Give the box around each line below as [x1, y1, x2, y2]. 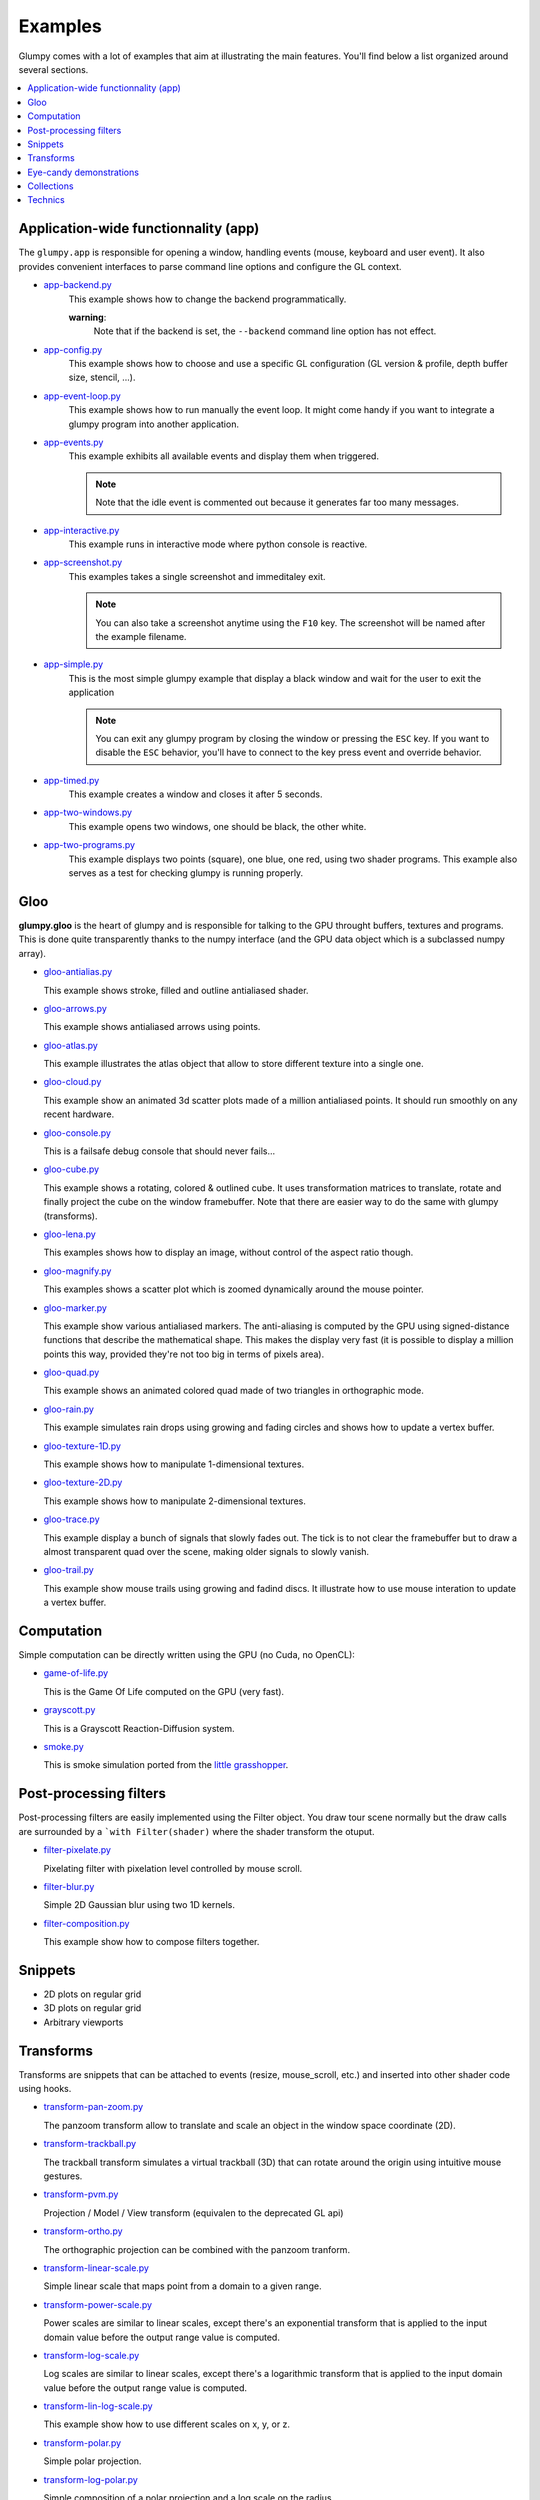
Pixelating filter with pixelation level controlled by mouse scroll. [43, 1862, 303, 1874]
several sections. [18, 63, 89, 75]
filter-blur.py [43, 1880, 95, 1892]
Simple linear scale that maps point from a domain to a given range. [43, 2280, 322, 2292]
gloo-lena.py [43, 1228, 97, 1240]
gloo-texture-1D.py [43, 1440, 122, 1452]
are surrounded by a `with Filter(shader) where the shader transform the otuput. [18, 1825, 375, 1837]
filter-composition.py [43, 1917, 130, 1929]
